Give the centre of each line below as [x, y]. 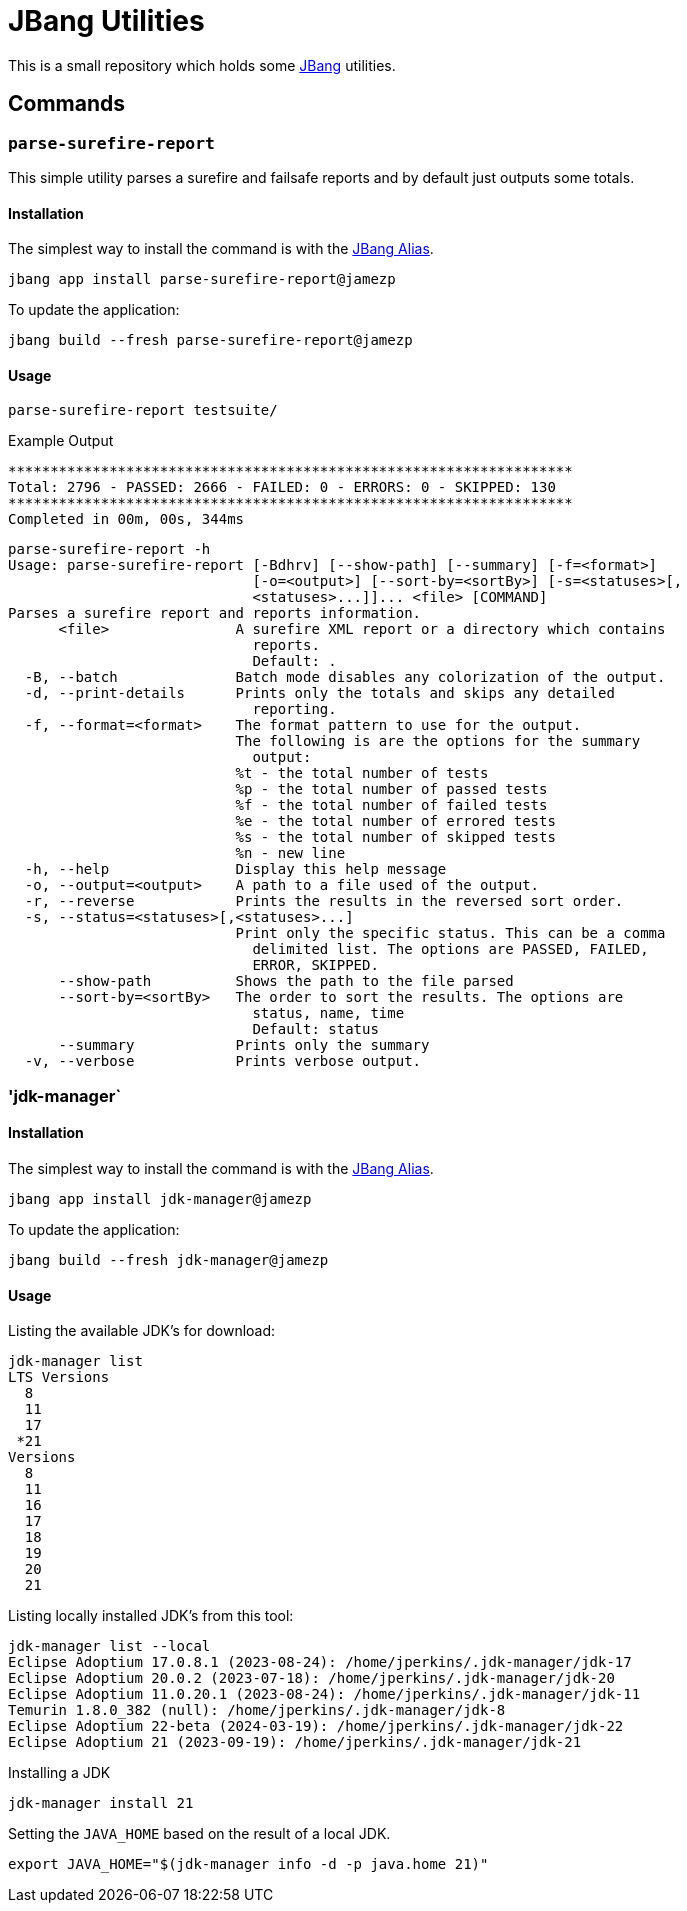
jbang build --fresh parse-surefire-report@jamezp [210, 340]
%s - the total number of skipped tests [395, 837]
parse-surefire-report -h [109, 549]
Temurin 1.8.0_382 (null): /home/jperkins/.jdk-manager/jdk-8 [257, 1710]
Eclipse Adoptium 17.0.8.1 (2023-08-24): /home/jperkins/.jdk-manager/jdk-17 [320, 1662]
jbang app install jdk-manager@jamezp [160, 1199]
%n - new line [290, 853]
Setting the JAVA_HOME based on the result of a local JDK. [199, 1834]
